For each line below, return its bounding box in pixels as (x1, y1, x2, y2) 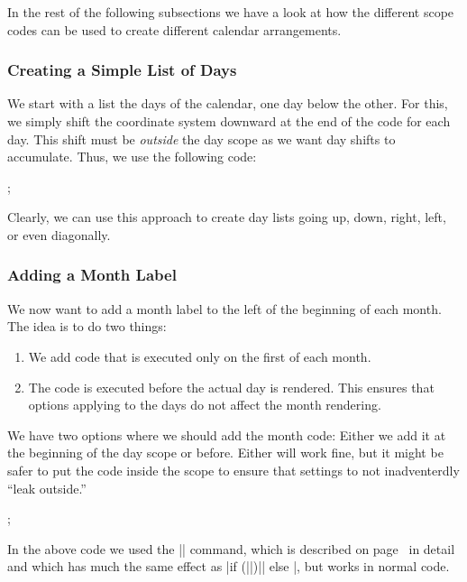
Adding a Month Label (7, 263, 177, 286)
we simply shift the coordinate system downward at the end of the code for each (7, 112, 451, 130)
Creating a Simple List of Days (7, 59, 237, 81)
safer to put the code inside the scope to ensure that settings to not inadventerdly (7, 460, 460, 479)
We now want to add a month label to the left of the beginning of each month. (7, 299, 442, 318)
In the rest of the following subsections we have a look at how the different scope (7, 3, 454, 21)
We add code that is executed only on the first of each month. (28, 346, 371, 365)
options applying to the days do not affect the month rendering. (28, 395, 381, 414)
